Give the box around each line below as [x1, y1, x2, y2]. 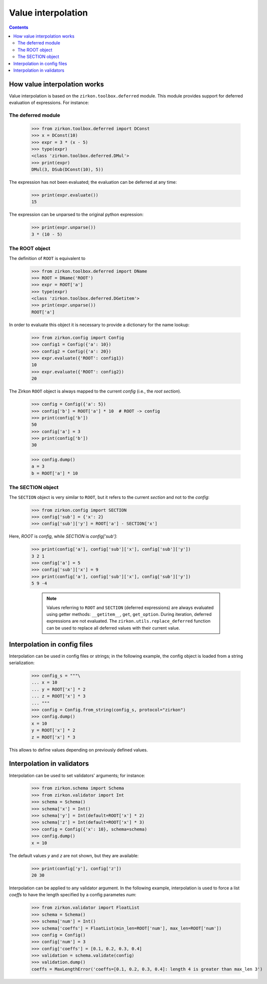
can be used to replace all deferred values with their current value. [46, 625, 180, 631]
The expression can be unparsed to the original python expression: [9, 212, 144, 217]
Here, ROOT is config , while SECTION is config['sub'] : [9, 533, 117, 539]
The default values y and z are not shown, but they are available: [9, 852, 139, 858]
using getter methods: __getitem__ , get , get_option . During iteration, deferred [46, 611, 212, 617]
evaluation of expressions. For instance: [9, 100, 89, 106]
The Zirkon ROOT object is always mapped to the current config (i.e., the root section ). [9, 388, 181, 394]
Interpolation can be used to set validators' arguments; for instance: [9, 772, 146, 778]
